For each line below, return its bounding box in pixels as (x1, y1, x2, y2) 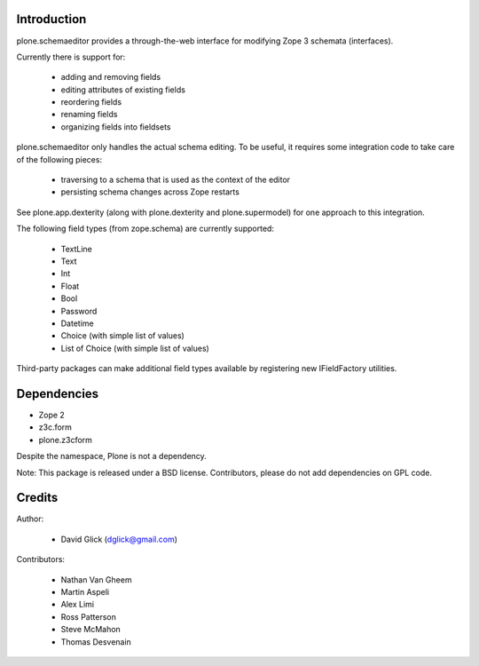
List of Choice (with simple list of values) (60, 343, 210, 353)
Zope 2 (38, 409, 66, 421)
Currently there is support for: (16, 52, 126, 62)
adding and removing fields (60, 72, 161, 83)
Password (60, 305, 98, 316)
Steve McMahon (60, 624, 122, 635)
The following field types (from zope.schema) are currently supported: (16, 223, 275, 234)
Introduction (16, 12, 87, 27)
